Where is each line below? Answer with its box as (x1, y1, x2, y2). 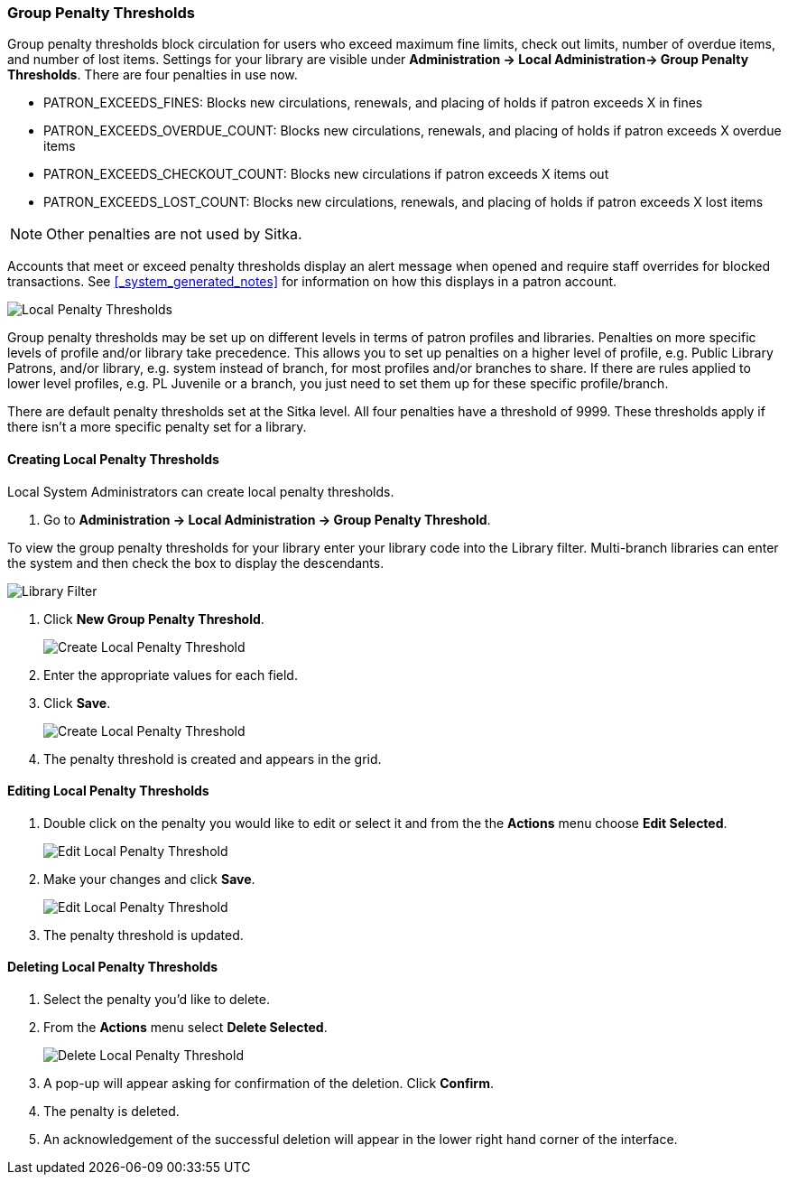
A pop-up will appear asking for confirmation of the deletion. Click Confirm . (43, 1075, 494, 1092)
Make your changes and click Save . (43, 870, 255, 887)
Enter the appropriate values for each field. (43, 666, 298, 683)
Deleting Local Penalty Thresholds (7, 959, 218, 975)
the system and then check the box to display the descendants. (7, 554, 385, 571)
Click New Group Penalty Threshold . (43, 610, 264, 627)
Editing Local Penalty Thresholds (7, 783, 209, 799)
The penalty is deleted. (43, 1103, 180, 1120)
